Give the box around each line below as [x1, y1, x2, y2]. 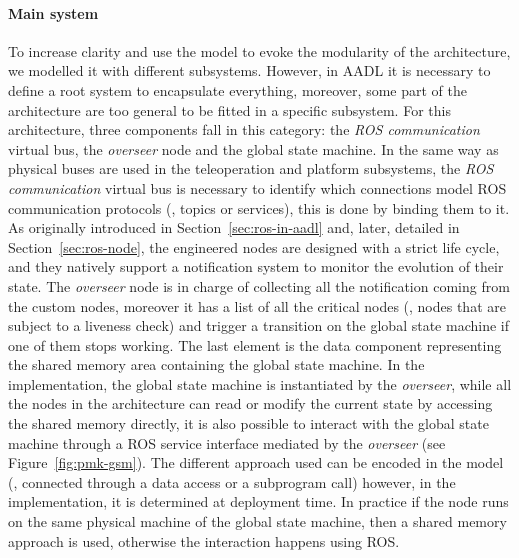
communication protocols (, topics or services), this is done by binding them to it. [8, 197, 510, 218]
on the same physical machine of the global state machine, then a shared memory [8, 511, 507, 532]
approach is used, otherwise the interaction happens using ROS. [8, 530, 400, 551]
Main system [8, 2, 99, 23]
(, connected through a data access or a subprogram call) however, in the [8, 471, 456, 492]
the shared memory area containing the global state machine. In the [8, 354, 425, 375]
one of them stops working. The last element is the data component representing [8, 334, 502, 355]
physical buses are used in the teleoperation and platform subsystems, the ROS [8, 158, 494, 179]
